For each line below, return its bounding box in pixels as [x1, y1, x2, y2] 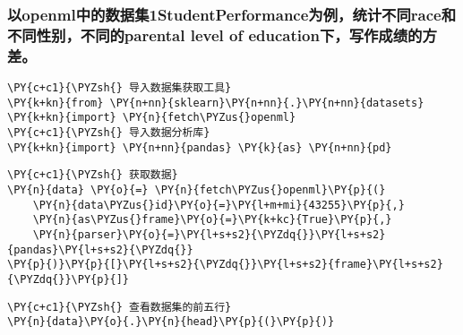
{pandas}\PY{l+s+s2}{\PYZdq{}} [7, 243, 193, 256]
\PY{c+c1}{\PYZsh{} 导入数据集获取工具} [7, 82, 232, 95]
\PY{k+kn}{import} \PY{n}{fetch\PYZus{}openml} [7, 111, 296, 125]
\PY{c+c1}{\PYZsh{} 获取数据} [7, 168, 178, 182]
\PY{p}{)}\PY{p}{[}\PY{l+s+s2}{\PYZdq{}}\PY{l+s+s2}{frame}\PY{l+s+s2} [7, 258, 443, 271]
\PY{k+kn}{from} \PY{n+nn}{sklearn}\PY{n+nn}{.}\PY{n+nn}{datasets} [7, 96, 424, 109]
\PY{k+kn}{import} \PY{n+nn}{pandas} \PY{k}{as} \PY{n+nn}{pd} [7, 141, 392, 154]
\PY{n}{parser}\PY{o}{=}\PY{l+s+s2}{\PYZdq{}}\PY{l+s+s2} [32, 228, 386, 241]
